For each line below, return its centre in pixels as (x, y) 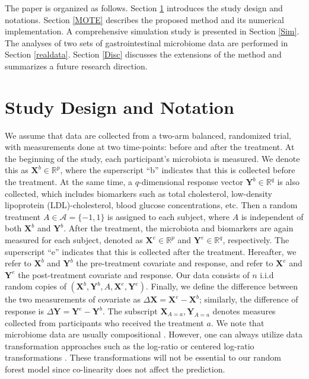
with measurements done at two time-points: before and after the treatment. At (150, 147)
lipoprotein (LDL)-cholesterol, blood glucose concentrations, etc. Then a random (151, 205)
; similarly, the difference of (249, 299)
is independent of (272, 216)
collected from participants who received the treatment (104, 322)
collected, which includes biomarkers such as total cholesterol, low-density (138, 193)
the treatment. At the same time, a (69, 182)
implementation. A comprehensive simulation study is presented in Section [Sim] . (152, 31)
